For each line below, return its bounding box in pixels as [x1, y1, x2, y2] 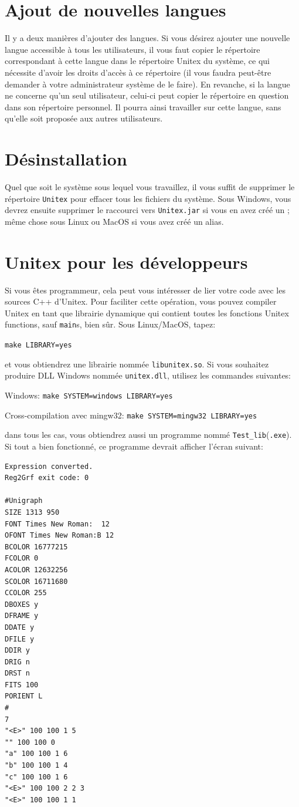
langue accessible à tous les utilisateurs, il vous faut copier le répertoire [5, 43, 260, 55]
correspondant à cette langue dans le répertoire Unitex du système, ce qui [5, 55, 270, 67]
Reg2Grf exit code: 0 [5, 474, 89, 482]
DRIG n [5, 657, 30, 666]
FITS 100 [5, 680, 39, 689]
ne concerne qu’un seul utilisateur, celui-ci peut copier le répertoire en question [5, 89, 289, 102]
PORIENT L [5, 692, 43, 701]
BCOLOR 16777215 [5, 542, 68, 551]
